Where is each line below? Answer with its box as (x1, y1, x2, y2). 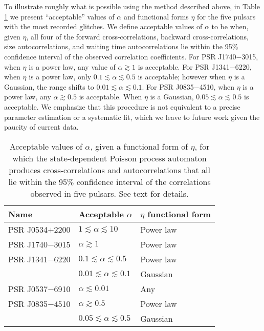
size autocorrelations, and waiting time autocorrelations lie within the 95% (4, 41, 238, 52)
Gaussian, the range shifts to (4, 81, 94, 92)
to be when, (211, 21, 249, 32)
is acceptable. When (79, 91, 142, 102)
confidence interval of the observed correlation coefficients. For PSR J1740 (4, 51, 236, 61)
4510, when (199, 81, 235, 92)
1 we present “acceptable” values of (4, 11, 115, 22)
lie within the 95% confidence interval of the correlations (8, 175, 211, 188)
